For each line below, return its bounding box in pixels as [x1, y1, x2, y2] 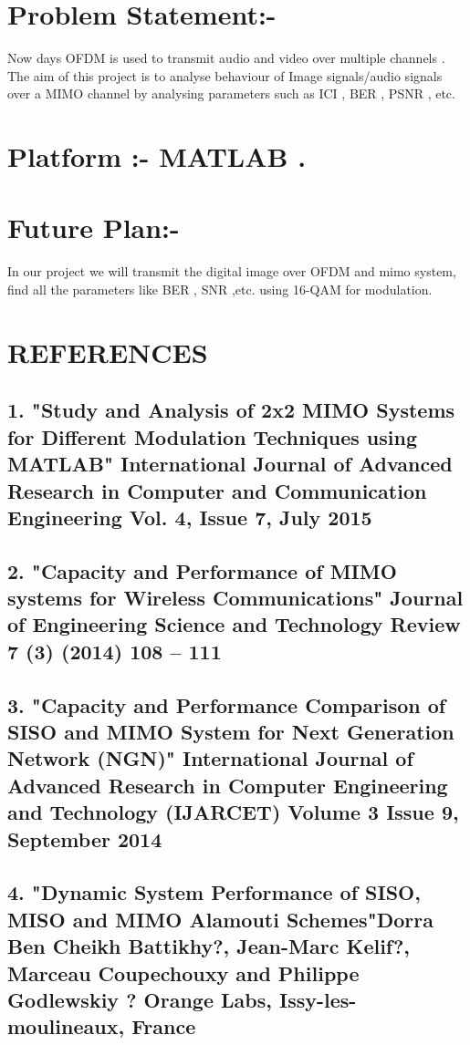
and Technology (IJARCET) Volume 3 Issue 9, [7, 798, 459, 826]
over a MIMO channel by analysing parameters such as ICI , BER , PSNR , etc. [7, 84, 455, 103]
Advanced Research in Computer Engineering [7, 771, 448, 799]
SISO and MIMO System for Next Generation [7, 718, 454, 746]
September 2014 [7, 824, 162, 853]
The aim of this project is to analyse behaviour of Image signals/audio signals [7, 66, 443, 85]
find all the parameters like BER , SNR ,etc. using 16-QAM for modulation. [7, 280, 433, 298]
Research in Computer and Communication [7, 476, 427, 504]
